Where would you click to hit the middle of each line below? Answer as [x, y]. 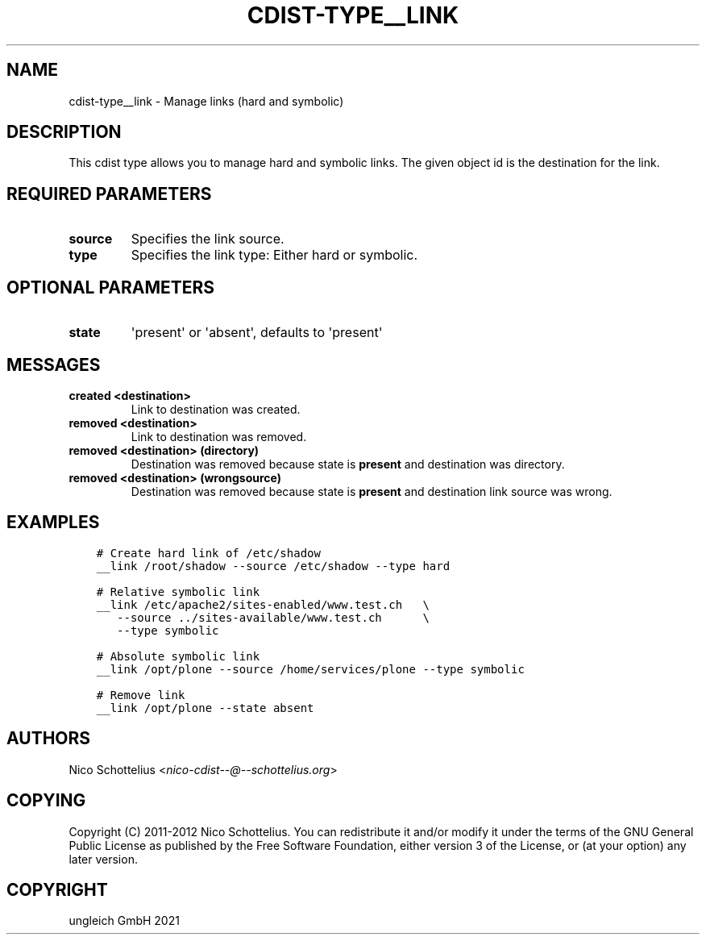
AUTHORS [49, 739]
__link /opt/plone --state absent [205, 708]
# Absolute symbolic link [178, 656]
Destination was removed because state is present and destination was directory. [348, 464]
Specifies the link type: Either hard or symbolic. [274, 255]
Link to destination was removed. [219, 436]
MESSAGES [54, 364]
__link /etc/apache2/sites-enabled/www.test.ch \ [263, 604]
